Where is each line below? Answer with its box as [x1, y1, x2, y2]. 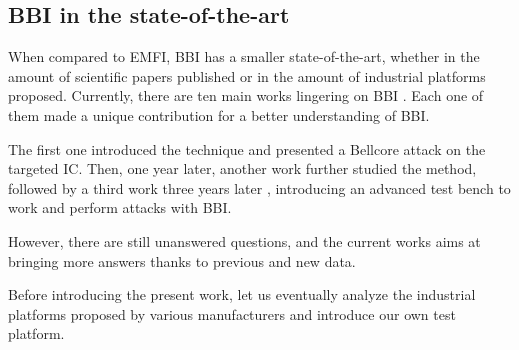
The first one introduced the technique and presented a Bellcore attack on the [8, 138, 486, 159]
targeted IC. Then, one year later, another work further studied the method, [8, 158, 477, 179]
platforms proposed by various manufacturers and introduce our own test [8, 303, 456, 324]
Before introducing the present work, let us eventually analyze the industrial [8, 284, 476, 305]
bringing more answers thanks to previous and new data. [8, 250, 356, 271]
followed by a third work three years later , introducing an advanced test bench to [8, 177, 511, 198]
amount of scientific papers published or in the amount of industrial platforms [8, 65, 486, 86]
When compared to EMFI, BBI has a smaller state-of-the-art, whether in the [8, 46, 480, 67]
